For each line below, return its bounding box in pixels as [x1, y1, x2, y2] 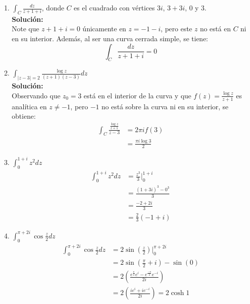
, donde [42, 2, 64, 12]
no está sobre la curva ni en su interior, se [101, 101, 229, 111]
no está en [200, 23, 231, 34]
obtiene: [11, 111, 36, 121]
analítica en [11, 101, 47, 111]
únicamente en [82, 23, 126, 34]
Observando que [11, 90, 60, 100]
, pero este [160, 23, 193, 34]
